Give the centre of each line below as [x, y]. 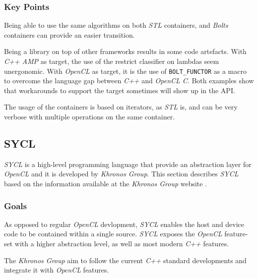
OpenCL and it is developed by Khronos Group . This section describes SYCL [121, 174]
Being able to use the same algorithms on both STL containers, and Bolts [116, 25]
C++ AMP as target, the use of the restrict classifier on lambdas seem [112, 61]
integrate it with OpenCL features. [57, 270]
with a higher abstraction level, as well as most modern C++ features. [122, 244]
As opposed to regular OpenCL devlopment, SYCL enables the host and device [124, 224]
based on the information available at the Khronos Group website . [106, 184]
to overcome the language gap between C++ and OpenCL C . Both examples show [129, 81]
